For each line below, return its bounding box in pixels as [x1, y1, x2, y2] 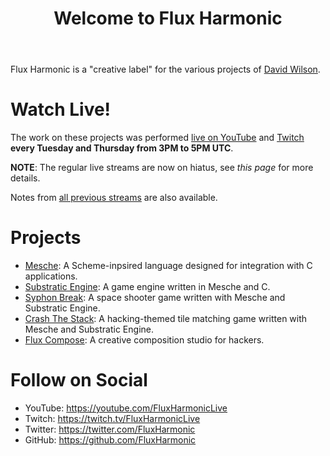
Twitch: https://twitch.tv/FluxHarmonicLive [24, 413, 201, 424]
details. [10, 172, 41, 184]
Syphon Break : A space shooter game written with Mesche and [24, 292, 286, 304]
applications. [24, 270, 78, 282]
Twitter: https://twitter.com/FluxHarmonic [24, 423, 196, 435]
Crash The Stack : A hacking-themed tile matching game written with [24, 313, 308, 325]
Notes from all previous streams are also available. [10, 192, 218, 204]
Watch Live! [10, 98, 112, 121]
